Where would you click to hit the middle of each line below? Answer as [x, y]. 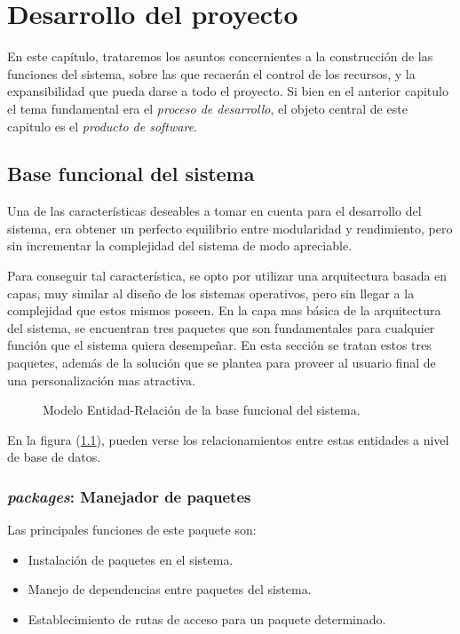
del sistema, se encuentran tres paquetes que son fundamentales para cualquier [221, 327]
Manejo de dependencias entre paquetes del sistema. [170, 589]
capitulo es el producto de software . [102, 126]
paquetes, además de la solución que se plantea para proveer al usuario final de [222, 363]
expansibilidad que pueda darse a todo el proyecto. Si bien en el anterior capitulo [228, 91]
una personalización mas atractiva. [101, 380]
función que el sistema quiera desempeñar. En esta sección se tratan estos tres [219, 345]
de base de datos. [54, 457]
